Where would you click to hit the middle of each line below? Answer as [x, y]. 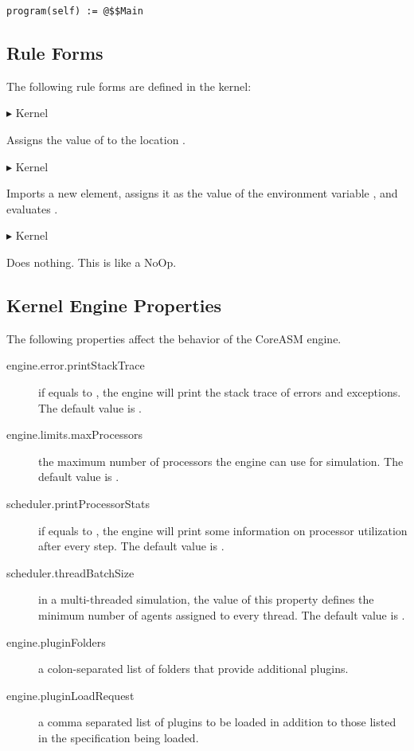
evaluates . [32, 208]
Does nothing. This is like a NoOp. [92, 262]
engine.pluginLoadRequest [70, 695]
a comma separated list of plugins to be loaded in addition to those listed [217, 722]
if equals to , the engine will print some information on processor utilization [223, 530]
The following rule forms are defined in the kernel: [129, 86]
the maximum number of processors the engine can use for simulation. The [221, 461]
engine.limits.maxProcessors [74, 434]
